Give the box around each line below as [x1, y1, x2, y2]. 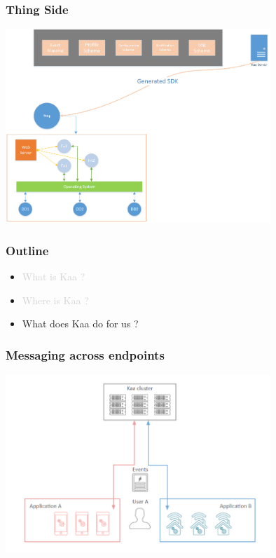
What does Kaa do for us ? [22, 316, 139, 331]
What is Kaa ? [22, 269, 85, 284]
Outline [6, 241, 49, 259]
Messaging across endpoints [6, 346, 165, 363]
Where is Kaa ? [22, 292, 89, 307]
